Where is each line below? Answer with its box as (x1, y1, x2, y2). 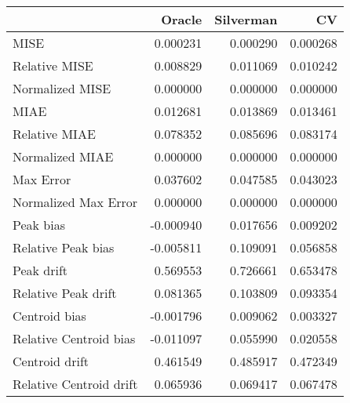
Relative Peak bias (13, 238, 115, 256)
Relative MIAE (13, 125, 96, 143)
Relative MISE (13, 56, 93, 74)
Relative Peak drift (13, 284, 117, 302)
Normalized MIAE (13, 147, 114, 165)
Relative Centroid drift (13, 375, 138, 393)
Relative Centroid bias (13, 329, 136, 347)
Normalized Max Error (13, 193, 138, 211)
